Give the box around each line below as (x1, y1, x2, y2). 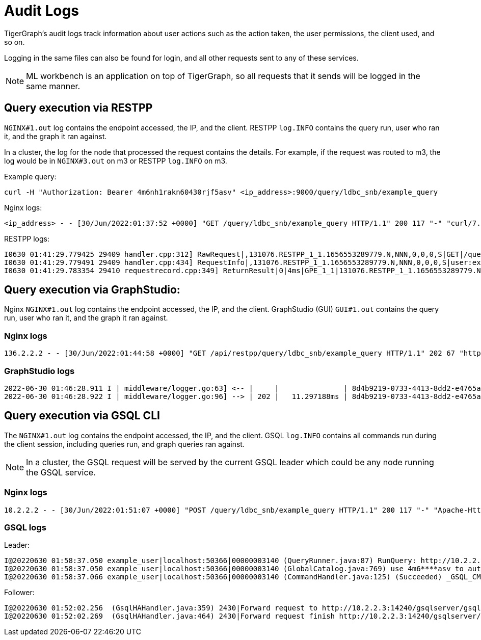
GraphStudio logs (4, 365, 75, 376)
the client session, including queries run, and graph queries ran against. (4, 439, 245, 448)
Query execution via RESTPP (4, 101, 153, 115)
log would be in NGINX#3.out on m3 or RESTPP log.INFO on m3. (4, 156, 227, 165)
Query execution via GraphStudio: (4, 283, 180, 297)
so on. (4, 37, 25, 46)
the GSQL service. (26, 467, 96, 477)
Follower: (4, 588, 35, 597)
